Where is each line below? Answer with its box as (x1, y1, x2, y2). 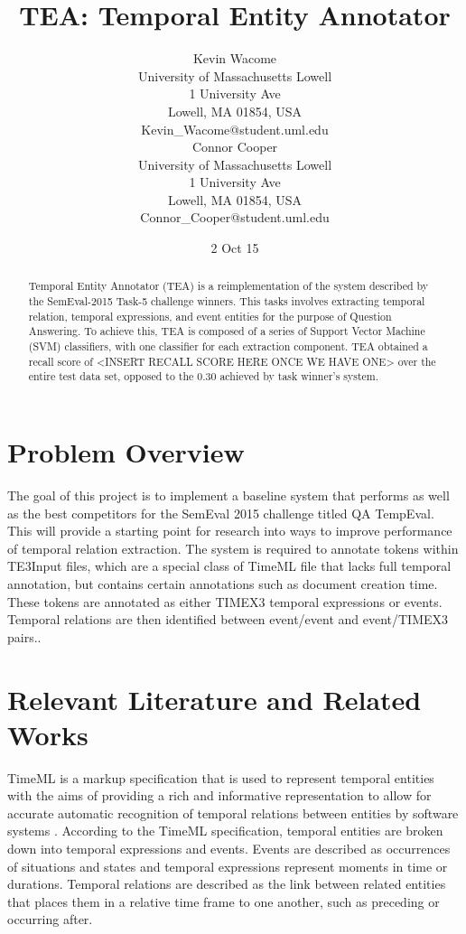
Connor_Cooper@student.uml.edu (140, 208, 330, 227)
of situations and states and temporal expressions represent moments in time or (7, 856, 448, 875)
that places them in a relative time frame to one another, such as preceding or (7, 892, 440, 911)
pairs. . (7, 627, 42, 646)
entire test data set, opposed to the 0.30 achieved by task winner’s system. (28, 369, 379, 384)
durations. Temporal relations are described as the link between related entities (7, 874, 446, 893)
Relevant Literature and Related (7, 680, 422, 717)
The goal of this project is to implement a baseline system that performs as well (7, 485, 450, 504)
